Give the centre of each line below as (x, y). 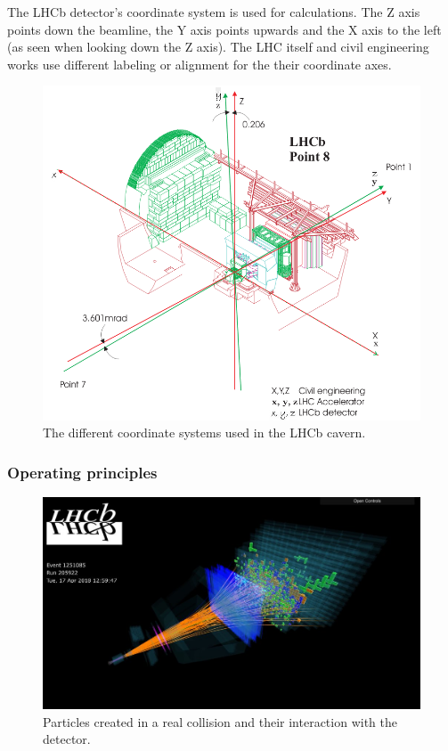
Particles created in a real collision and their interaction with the (220, 721)
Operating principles (82, 472)
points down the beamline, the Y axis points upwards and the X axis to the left (224, 29)
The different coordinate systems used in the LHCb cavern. (204, 433)
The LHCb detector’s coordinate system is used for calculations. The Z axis (214, 12)
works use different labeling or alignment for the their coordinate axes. (200, 64)
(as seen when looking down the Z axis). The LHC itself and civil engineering (218, 47)
